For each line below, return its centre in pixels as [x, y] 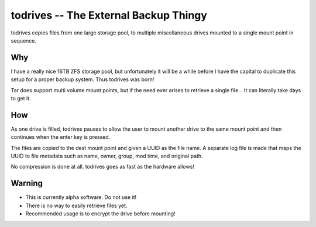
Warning [27, 184]
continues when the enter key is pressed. [61, 137]
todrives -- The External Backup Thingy [109, 15]
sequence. [24, 40]
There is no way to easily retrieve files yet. [76, 205]
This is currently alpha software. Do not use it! [81, 197]
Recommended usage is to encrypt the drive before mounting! [100, 214]
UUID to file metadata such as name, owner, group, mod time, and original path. [107, 156]
